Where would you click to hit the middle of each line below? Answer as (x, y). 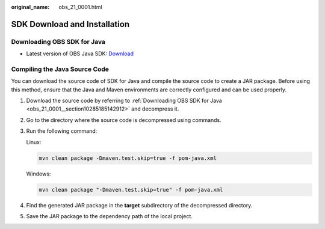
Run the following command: (62, 131)
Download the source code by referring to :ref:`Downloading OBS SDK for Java (124, 101)
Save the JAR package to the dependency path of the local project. (109, 216)
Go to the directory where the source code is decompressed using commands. (124, 120)
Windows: (39, 174)
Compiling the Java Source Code (60, 69)
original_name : (30, 7)
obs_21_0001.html (80, 7)
